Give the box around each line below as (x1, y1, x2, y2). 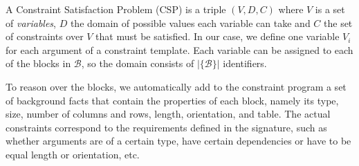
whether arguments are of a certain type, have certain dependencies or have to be (6, 133, 351, 148)
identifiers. (223, 56, 267, 71)
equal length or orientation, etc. (6, 147, 140, 161)
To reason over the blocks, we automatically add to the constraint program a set (6, 79, 347, 93)
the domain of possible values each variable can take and (70, 15, 311, 30)
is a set (315, 2, 345, 16)
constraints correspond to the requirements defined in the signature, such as (6, 120, 327, 134)
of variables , (6, 15, 57, 30)
